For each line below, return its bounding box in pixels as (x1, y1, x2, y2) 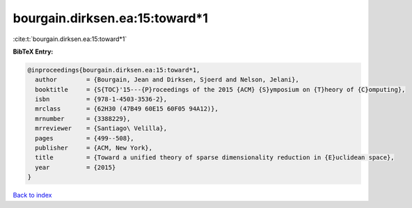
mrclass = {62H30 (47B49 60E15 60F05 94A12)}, (35, 105, 219, 113)
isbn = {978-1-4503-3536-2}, (35, 95, 167, 104)
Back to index (13, 191, 52, 200)
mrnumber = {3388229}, (35, 115, 131, 122)
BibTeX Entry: (13, 47, 54, 56)
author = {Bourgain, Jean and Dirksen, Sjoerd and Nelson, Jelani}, (35, 76, 299, 83)
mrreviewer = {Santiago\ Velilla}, (35, 125, 167, 132)
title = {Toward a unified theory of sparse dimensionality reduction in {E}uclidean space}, (35, 154, 395, 161)
